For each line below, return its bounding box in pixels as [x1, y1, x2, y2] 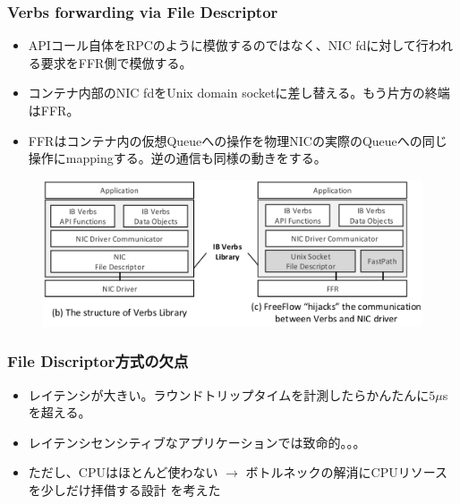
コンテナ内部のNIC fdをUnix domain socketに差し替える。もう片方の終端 [28, 83, 450, 102]
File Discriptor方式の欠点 [7, 350, 189, 372]
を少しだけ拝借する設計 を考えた [28, 480, 221, 499]
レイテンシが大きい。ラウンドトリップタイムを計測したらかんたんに [28, 385, 430, 404]
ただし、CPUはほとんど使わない [28, 463, 218, 482]
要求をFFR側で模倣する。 [40, 53, 192, 72]
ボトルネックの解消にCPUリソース [245, 463, 448, 482]
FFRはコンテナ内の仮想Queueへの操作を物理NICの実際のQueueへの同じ [28, 131, 447, 149]
